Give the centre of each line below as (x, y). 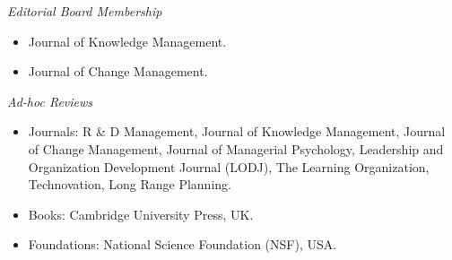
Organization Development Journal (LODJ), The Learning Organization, (229, 166)
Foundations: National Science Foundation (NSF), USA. (183, 244)
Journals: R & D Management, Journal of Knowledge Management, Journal (237, 131)
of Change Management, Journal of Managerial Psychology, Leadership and (236, 148)
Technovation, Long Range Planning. (130, 184)
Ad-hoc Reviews (50, 101)
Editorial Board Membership (85, 11)
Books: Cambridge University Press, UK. (141, 214)
